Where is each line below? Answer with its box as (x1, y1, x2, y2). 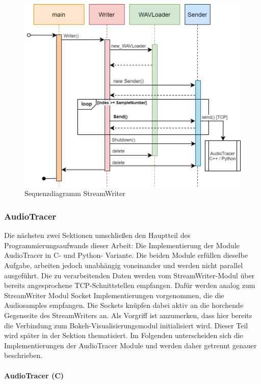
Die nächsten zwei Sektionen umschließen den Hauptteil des (4, 230, 191, 241)
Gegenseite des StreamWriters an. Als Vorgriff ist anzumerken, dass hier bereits (4, 309, 252, 320)
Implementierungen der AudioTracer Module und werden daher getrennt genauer (4, 340, 257, 350)
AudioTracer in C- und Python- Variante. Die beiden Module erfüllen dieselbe (4, 250, 248, 260)
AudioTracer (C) (4, 370, 64, 380)
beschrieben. (4, 350, 43, 361)
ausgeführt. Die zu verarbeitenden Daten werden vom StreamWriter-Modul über (4, 270, 255, 280)
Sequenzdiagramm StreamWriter (24, 188, 125, 199)
